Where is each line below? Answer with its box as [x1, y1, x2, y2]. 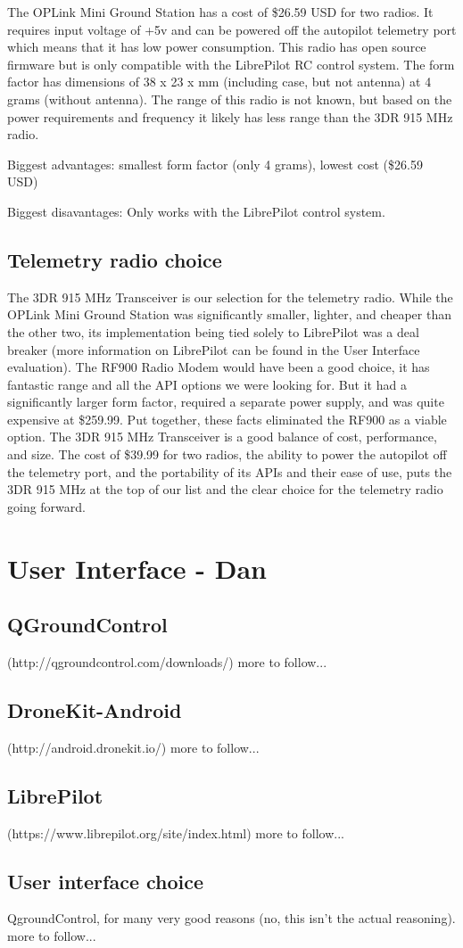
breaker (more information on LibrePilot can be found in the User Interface [7, 340, 420, 359]
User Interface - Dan [7, 549, 267, 586]
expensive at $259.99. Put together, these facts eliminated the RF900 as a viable [7, 409, 447, 428]
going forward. [7, 497, 86, 515]
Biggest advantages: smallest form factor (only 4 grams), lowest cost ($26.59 [7, 154, 423, 173]
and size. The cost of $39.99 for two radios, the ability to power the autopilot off [7, 445, 447, 464]
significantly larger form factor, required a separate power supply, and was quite [7, 392, 444, 411]
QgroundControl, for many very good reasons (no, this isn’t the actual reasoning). [7, 909, 456, 927]
